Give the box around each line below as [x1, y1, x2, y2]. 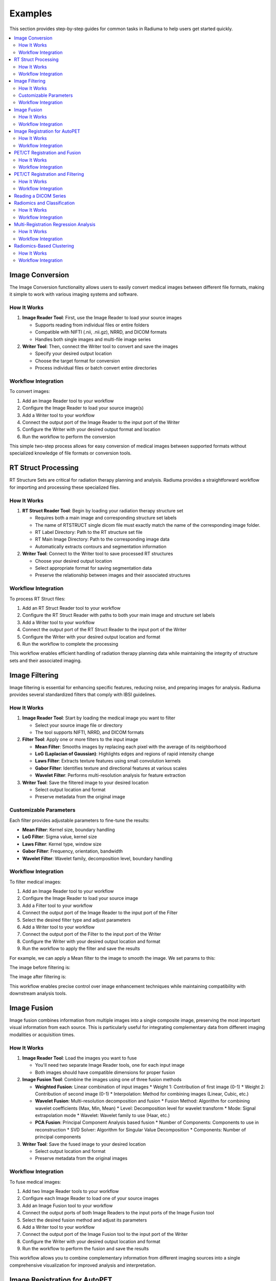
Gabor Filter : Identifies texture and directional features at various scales [35, 765, 187, 771]
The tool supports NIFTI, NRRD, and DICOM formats [35, 729, 144, 735]
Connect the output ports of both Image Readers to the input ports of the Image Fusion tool [22, 1210, 214, 1216]
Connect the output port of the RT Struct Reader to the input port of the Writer [22, 627, 187, 633]
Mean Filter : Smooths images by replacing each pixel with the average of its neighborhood [35, 743, 227, 750]
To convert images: [9, 388, 51, 395]
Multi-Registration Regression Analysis [14, 221, 96, 228]
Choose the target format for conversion [35, 358, 120, 364]
